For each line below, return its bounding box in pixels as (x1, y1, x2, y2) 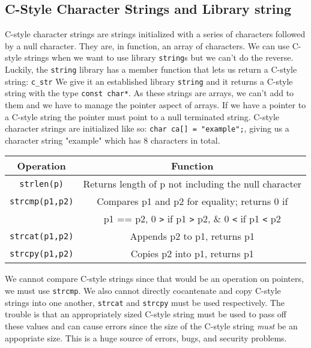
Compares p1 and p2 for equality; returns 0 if (97, 194, 288, 209)
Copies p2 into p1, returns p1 (130, 246, 254, 261)
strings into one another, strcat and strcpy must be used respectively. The (5, 296, 285, 308)
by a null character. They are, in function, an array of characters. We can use (5, 39, 290, 52)
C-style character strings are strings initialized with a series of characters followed (5, 28, 306, 40)
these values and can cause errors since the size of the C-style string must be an (5, 319, 298, 332)
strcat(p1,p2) (10, 231, 74, 241)
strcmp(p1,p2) (10, 196, 74, 206)
